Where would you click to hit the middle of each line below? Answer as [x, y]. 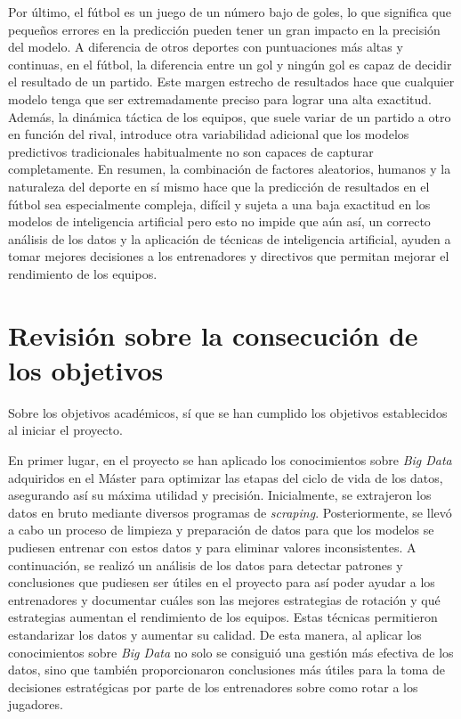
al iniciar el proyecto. [65, 430]
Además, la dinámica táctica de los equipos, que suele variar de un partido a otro [230, 116]
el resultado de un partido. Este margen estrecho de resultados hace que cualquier [231, 82]
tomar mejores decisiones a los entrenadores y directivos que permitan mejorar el [229, 256]
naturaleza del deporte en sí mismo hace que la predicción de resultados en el [219, 186]
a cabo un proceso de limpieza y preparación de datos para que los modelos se [221, 530]
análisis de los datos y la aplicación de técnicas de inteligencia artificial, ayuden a [230, 238]
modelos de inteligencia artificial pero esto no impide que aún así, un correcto [219, 221]
